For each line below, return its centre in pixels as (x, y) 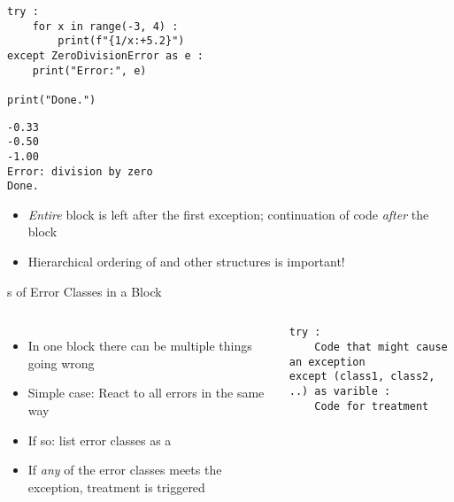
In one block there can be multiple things (140, 346)
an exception (327, 362)
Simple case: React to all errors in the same (146, 393)
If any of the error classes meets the (125, 470)
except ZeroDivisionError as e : (105, 55)
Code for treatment (372, 406)
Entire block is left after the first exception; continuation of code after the (228, 214)
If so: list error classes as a (100, 440)
